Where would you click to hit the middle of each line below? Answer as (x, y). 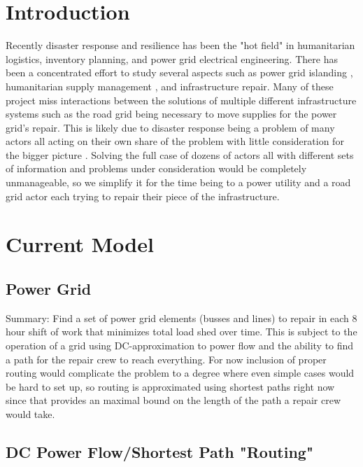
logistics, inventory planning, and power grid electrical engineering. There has (172, 58)
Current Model (80, 244)
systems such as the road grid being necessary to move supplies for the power (171, 114)
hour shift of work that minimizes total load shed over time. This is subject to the (181, 332)
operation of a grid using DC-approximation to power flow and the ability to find (180, 346)
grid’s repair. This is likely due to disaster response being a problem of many (170, 127)
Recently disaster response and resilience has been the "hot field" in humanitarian (180, 45)
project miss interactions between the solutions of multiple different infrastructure (181, 100)
